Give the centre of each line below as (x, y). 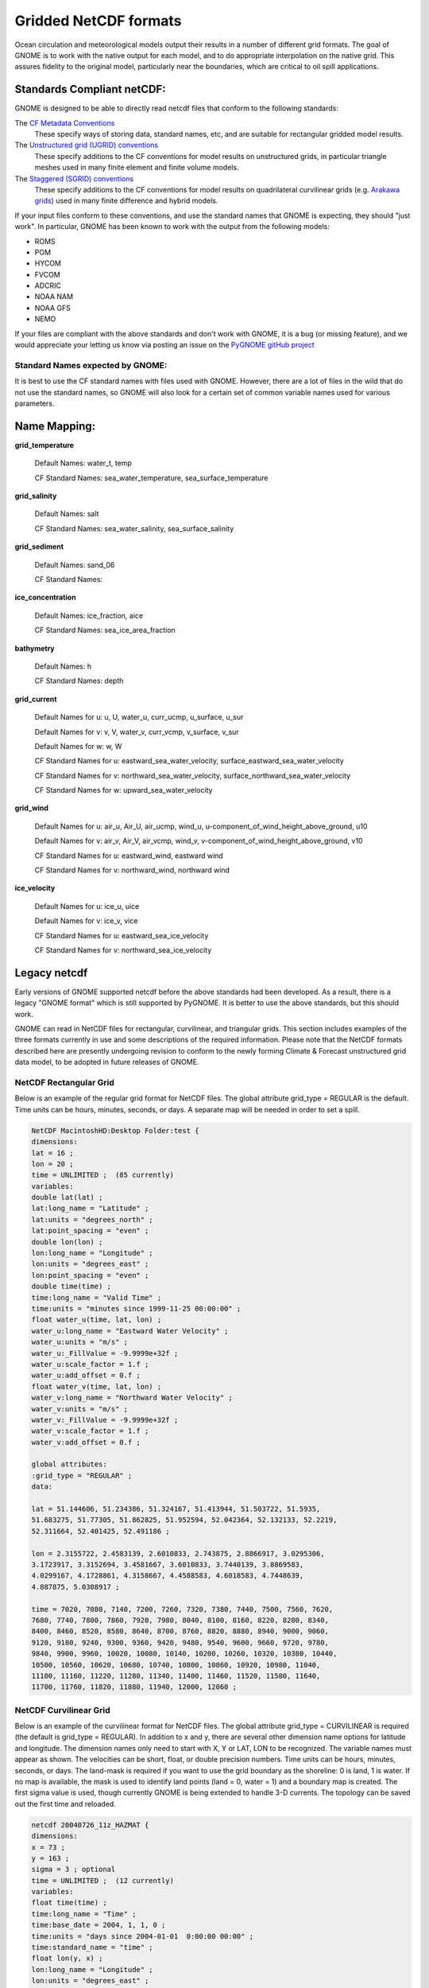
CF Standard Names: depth (79, 681)
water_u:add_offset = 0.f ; (86, 1375)
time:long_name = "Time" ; (84, 1914)
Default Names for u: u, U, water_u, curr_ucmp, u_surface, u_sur (139, 717)
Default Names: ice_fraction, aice (89, 615)
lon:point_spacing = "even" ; (90, 1275)
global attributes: (69, 1464)
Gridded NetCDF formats (98, 21)
